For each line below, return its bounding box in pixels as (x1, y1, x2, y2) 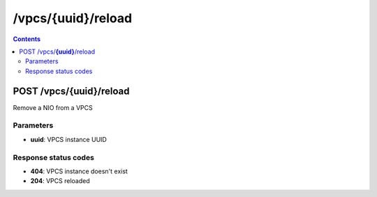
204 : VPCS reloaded (30, 177, 90, 185)
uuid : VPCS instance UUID (30, 135, 108, 143)
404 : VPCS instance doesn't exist (30, 167, 128, 175)
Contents (13, 35, 41, 43)
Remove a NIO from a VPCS (13, 103, 94, 111)
